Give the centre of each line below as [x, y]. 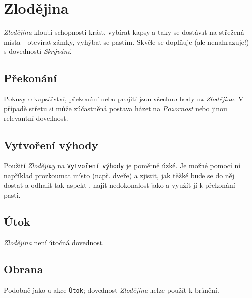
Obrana [24, 269]
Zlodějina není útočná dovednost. [54, 242]
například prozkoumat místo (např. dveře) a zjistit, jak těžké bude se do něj [119, 175]
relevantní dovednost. [36, 118]
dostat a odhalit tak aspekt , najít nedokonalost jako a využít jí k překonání [120, 185]
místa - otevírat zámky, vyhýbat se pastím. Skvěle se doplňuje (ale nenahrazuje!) [126, 41]
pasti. [12, 194]
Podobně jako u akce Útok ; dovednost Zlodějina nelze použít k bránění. [112, 289]
